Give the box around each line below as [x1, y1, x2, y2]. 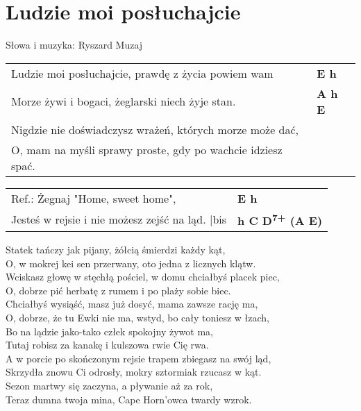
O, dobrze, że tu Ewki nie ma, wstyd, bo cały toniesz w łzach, [6, 310, 269, 325]
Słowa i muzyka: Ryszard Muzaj [6, 37, 143, 52]
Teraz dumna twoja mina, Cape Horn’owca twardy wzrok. [6, 392, 252, 406]
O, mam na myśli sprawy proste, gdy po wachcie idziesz [11, 141, 283, 158]
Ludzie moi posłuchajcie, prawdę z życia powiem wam [11, 65, 274, 81]
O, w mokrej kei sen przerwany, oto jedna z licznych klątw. [6, 255, 256, 270]
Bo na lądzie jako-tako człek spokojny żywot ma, [6, 324, 213, 338]
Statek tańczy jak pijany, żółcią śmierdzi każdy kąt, [6, 242, 226, 257]
